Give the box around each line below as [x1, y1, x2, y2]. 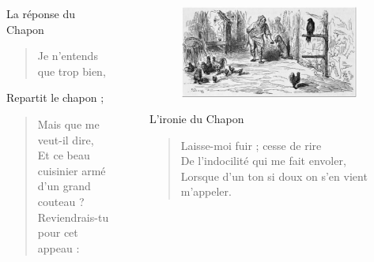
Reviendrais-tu [37, 208, 109, 225]
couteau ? [37, 193, 85, 209]
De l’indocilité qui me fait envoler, [180, 152, 346, 169]
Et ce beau [37, 147, 90, 163]
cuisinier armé [37, 162, 106, 178]
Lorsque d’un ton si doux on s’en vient [180, 167, 368, 184]
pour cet [37, 224, 78, 241]
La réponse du [6, 6, 76, 21]
